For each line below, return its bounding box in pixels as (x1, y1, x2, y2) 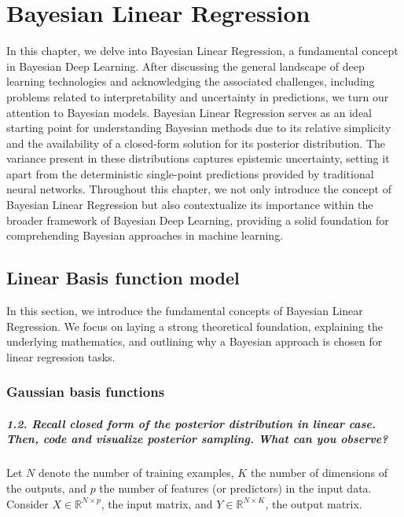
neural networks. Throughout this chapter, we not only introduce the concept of (6, 181, 391, 197)
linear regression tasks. (6, 348, 116, 365)
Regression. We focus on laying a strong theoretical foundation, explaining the (6, 317, 383, 334)
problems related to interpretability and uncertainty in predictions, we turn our (6, 88, 389, 104)
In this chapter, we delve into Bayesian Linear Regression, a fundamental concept (6, 42, 398, 59)
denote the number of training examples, (38, 464, 234, 481)
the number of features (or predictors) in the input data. (99, 480, 372, 497)
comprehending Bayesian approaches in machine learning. (6, 227, 284, 244)
